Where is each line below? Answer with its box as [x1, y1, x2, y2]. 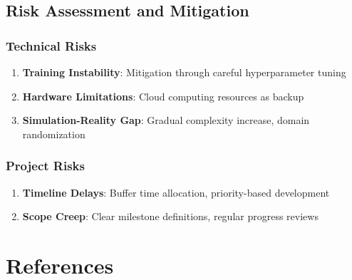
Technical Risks [6, 36, 97, 54]
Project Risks [6, 157, 85, 175]
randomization [22, 126, 86, 141]
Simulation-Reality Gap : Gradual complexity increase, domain [22, 113, 310, 128]
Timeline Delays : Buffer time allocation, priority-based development [22, 185, 330, 199]
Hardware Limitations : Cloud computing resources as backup [22, 88, 304, 103]
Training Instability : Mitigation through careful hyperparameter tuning [22, 65, 346, 79]
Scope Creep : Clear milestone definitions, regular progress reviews [22, 209, 319, 224]
